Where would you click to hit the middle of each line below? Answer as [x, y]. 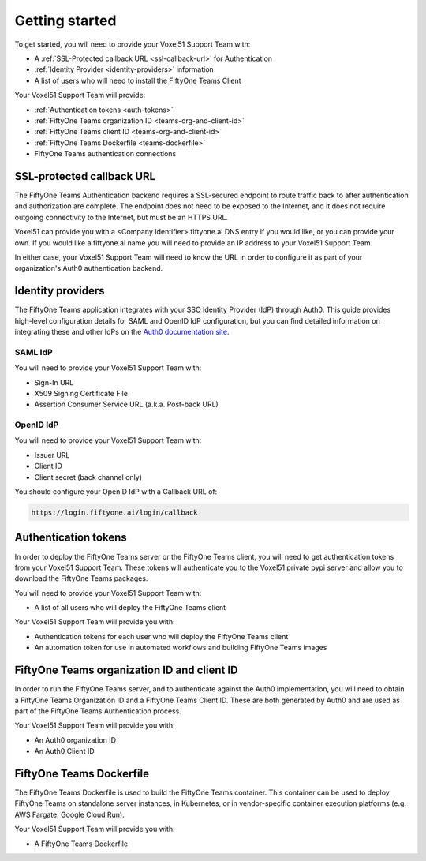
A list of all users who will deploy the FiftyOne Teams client [130, 608]
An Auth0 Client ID [64, 751]
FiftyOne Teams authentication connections [105, 154]
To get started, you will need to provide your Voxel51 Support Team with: [133, 44]
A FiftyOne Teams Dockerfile [81, 844]
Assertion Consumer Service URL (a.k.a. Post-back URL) [126, 404]
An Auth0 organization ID [75, 740]
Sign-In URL [54, 382]
